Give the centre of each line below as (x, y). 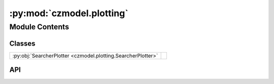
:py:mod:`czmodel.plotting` (69, 13)
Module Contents (39, 27)
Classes (22, 43)
